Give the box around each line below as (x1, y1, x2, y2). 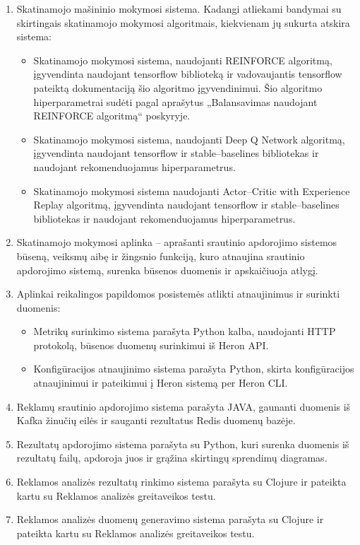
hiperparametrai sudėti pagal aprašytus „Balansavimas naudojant (33, 94, 318, 109)
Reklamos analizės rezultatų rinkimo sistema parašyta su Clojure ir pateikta (16, 474, 347, 489)
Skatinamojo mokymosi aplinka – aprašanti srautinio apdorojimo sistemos (16, 235, 337, 250)
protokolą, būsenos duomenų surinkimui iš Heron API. (33, 337, 269, 352)
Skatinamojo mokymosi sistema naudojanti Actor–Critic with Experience (33, 183, 350, 198)
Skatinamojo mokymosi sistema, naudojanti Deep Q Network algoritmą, (33, 131, 345, 146)
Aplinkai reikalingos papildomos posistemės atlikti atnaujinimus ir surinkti (16, 286, 340, 301)
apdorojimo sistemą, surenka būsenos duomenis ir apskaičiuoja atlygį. (16, 262, 318, 277)
